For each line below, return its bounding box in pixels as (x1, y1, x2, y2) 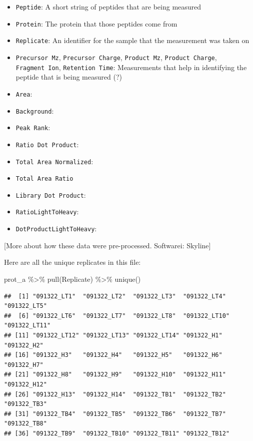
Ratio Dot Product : (15, 139, 79, 149)
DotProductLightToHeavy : (15, 223, 97, 234)
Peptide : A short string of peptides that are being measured (15, 2, 201, 12)
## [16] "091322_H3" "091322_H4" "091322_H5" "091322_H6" (4, 351, 222, 359)
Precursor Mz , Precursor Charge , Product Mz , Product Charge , (15, 52, 217, 62)
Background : (15, 105, 54, 116)
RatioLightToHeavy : (15, 206, 79, 217)
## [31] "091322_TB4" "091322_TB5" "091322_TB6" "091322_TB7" (4, 410, 226, 417)
